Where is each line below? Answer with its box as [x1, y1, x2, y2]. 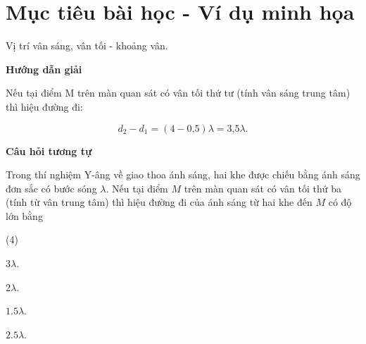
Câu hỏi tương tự [6, 143, 92, 158]
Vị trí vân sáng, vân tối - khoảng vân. [6, 38, 168, 53]
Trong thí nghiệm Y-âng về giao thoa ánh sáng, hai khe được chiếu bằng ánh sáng [6, 167, 360, 182]
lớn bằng [6, 208, 43, 223]
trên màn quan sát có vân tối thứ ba [184, 180, 342, 195]
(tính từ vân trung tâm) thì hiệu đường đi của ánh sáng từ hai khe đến [6, 195, 313, 209]
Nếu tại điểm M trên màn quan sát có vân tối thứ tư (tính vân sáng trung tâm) [6, 85, 351, 100]
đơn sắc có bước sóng [6, 180, 97, 195]
